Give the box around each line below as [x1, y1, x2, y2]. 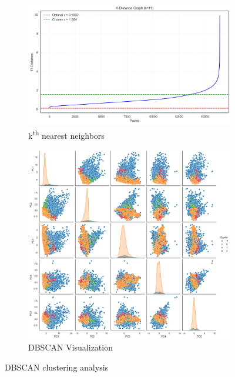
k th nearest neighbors [28, 127, 105, 141]
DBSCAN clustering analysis [5, 361, 109, 373]
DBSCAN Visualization [28, 341, 113, 353]
